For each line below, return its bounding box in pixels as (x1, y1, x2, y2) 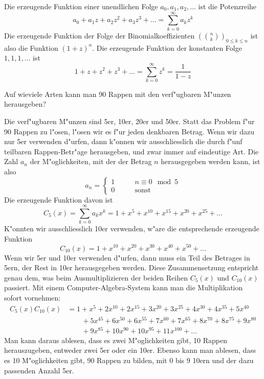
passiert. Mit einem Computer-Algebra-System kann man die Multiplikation (4, 282, 243, 293)
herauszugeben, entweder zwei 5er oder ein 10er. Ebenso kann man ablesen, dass (4, 345, 256, 355)
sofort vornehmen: (4, 292, 61, 303)
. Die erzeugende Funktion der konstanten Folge (92, 42, 242, 53)
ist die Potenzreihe (198, 1, 257, 11)
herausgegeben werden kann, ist (161, 156, 260, 167)
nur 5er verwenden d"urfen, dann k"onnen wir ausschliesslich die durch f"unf (4, 136, 243, 147)
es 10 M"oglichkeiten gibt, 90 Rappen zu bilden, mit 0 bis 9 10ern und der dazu (4, 355, 254, 366)
